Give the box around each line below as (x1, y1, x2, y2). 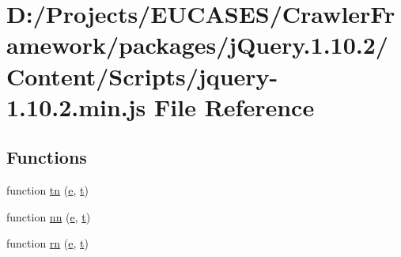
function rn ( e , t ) (6, 235, 89, 251)
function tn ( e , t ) (6, 182, 89, 198)
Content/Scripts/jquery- (6, 59, 278, 92)
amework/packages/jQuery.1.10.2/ (6, 28, 388, 61)
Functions (6, 145, 87, 169)
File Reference (154, 90, 315, 123)
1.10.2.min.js (6, 90, 146, 123)
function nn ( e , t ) (6, 208, 91, 225)
